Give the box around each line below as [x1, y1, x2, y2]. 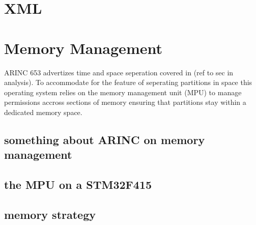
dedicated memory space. [4, 106, 82, 117]
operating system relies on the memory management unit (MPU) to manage [4, 87, 242, 97]
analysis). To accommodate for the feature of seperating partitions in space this [4, 77, 252, 88]
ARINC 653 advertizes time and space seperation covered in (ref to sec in [4, 67, 234, 77]
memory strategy [4, 206, 96, 222]
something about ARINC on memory [4, 131, 205, 147]
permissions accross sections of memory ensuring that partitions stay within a [4, 97, 246, 107]
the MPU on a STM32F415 [4, 177, 152, 192]
